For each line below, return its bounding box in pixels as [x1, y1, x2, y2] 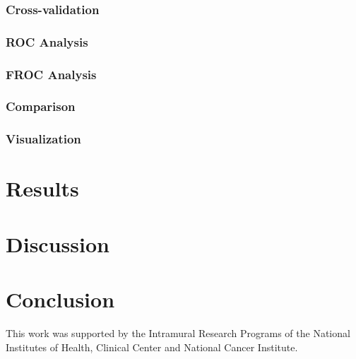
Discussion [6, 229, 109, 258]
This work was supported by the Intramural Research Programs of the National [6, 326, 350, 341]
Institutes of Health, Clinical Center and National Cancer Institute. [6, 339, 298, 354]
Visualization [6, 130, 81, 148]
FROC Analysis [6, 65, 97, 83]
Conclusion [6, 285, 115, 314]
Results [6, 174, 79, 203]
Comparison [6, 98, 76, 115]
